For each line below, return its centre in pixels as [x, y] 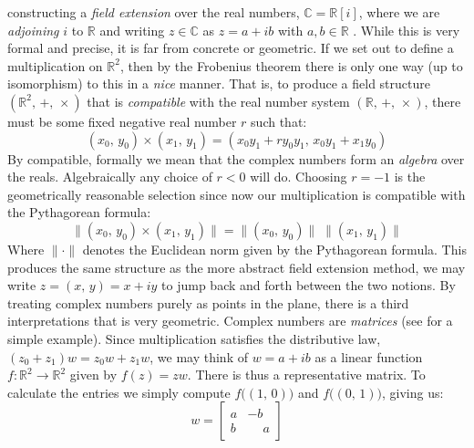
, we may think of [199, 356]
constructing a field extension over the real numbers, [154, 12]
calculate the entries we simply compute [119, 392]
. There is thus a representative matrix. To [306, 375]
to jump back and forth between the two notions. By [309, 285]
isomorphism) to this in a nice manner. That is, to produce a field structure [219, 83]
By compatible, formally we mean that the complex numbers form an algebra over [236, 158]
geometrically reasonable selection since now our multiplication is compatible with [237, 194]
